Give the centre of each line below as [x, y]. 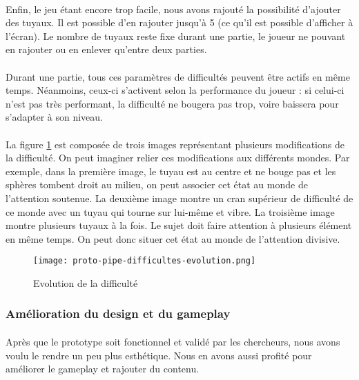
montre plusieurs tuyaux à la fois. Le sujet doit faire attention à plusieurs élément [179, 225]
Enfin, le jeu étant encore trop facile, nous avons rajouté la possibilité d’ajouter [173, 9]
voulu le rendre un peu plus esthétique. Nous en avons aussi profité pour [159, 355]
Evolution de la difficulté [86, 282]
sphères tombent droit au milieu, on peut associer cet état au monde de [157, 184]
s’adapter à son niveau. [54, 117]
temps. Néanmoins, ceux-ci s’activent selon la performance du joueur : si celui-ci [175, 90]
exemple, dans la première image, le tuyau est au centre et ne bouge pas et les [171, 171]
